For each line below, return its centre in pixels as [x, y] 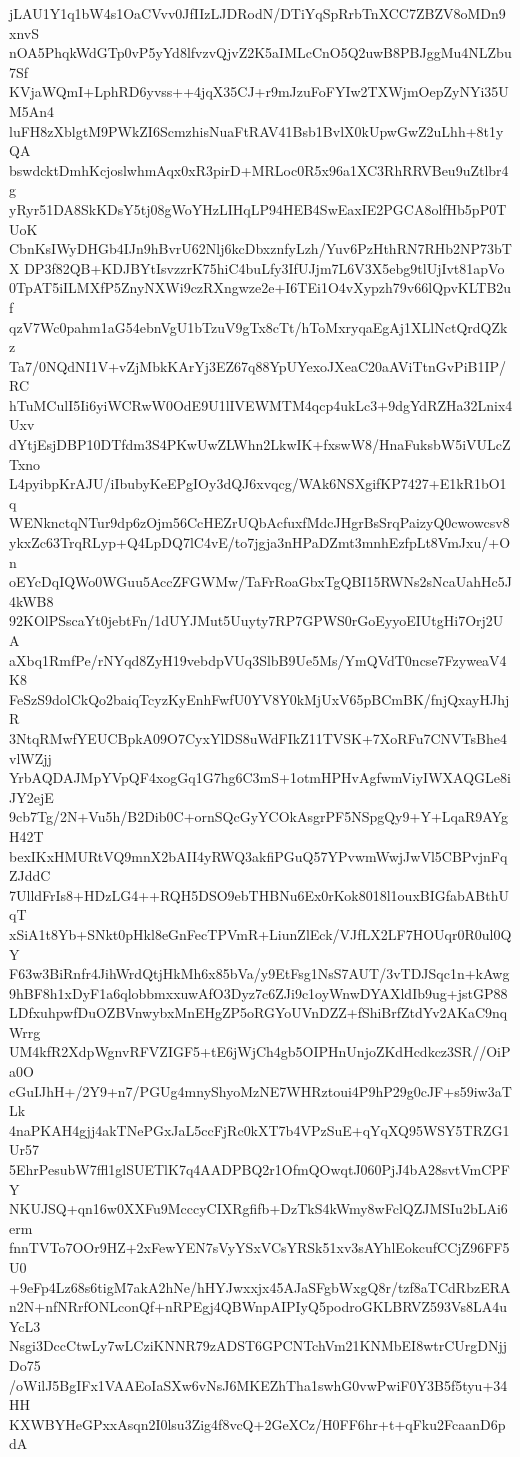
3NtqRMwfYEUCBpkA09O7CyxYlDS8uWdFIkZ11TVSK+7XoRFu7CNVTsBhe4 [258, 737]
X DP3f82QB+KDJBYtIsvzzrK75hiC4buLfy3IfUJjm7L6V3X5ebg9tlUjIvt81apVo [257, 267]
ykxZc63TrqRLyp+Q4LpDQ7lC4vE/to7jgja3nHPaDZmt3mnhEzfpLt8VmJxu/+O [260, 542]
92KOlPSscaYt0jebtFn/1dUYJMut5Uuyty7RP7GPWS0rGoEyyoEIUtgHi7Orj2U [256, 620]
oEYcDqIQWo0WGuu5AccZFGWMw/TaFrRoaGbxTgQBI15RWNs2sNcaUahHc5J [260, 581]
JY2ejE [31, 796]
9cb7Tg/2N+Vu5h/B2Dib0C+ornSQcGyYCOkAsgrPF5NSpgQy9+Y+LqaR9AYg [258, 816]
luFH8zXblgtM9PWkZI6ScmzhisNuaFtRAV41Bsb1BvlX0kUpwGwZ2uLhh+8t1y [256, 130]
